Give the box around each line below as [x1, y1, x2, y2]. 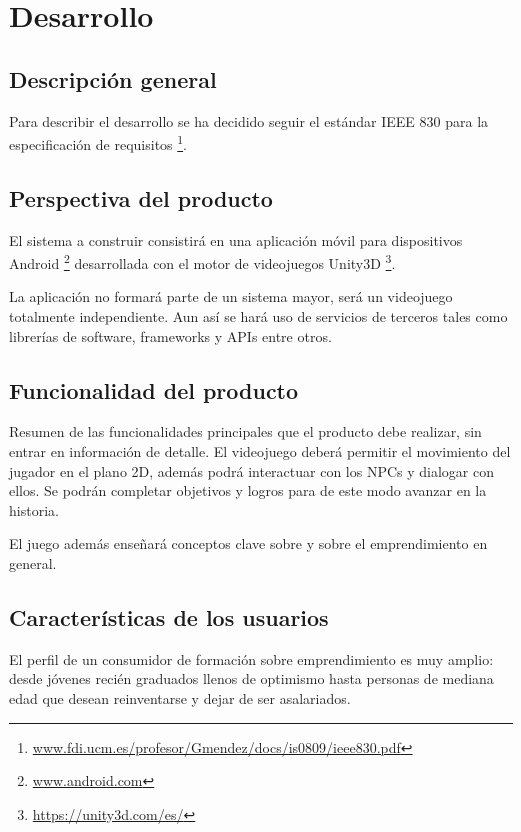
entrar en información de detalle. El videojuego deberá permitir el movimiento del [9, 441, 511, 462]
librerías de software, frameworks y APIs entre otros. [9, 325, 332, 346]
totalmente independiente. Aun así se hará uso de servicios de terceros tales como [9, 306, 508, 327]
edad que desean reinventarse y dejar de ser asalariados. [9, 688, 351, 708]
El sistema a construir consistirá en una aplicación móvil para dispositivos [9, 229, 463, 250]
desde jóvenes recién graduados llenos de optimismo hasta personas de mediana [9, 668, 494, 689]
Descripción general [9, 63, 217, 94]
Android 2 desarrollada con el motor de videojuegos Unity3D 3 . [9, 250, 396, 273]
